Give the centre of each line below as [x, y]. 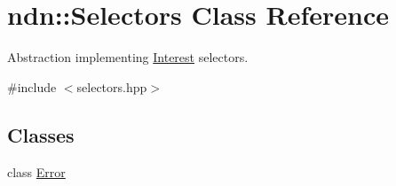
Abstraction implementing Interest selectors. [128, 57]
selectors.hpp [112, 86]
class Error [36, 171]
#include [32, 86]
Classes [41, 134]
